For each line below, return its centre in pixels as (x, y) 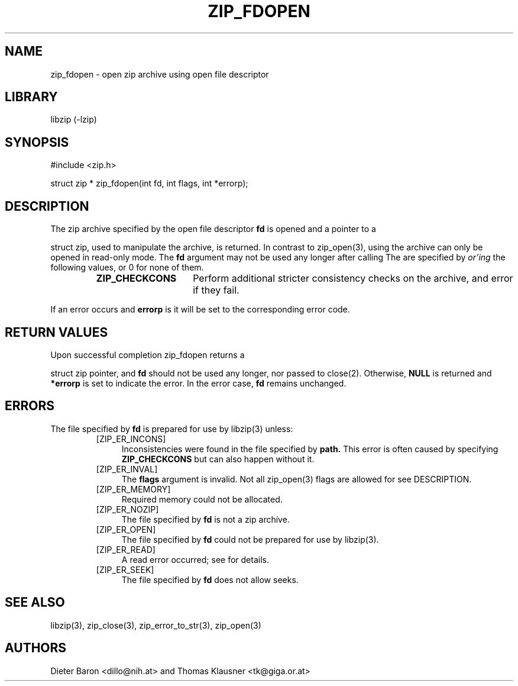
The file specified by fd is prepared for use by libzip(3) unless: (172, 429)
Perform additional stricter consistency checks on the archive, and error (353, 278)
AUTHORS (36, 648)
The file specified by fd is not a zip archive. (205, 519)
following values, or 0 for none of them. (127, 268)
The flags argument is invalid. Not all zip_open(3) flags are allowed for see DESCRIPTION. (297, 479)
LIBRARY (31, 97)
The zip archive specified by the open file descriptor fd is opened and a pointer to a (213, 229)
